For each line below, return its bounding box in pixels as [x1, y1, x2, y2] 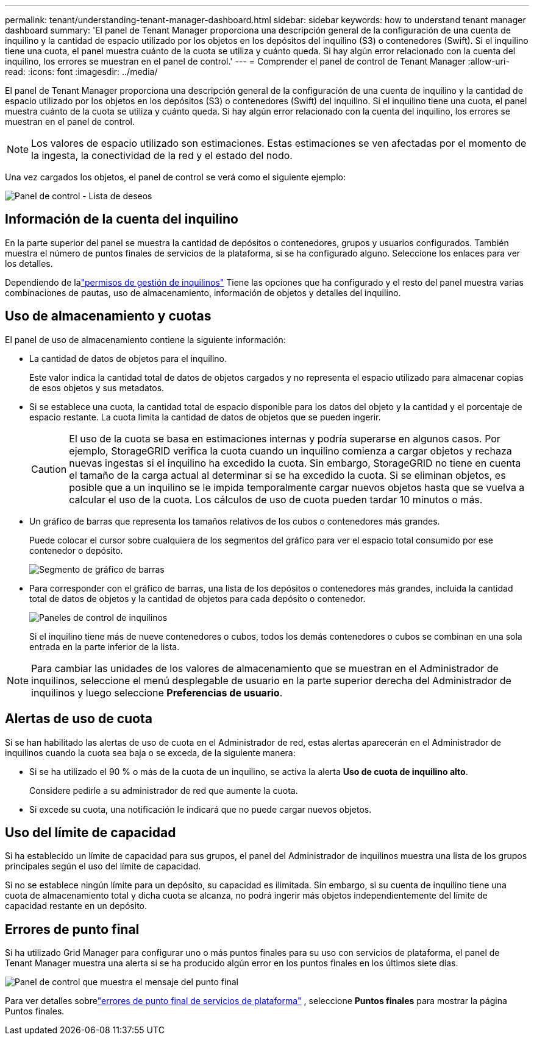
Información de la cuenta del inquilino [5, 211, 238, 227]
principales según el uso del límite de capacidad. [5, 861, 201, 872]
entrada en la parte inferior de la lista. [29, 641, 180, 652]
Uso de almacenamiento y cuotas [5, 308, 212, 324]
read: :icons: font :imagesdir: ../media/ [5, 66, 158, 77]
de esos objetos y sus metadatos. [29, 382, 165, 393]
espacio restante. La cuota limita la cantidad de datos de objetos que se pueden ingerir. [29, 411, 381, 422]
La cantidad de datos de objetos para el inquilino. [29, 353, 227, 364]
